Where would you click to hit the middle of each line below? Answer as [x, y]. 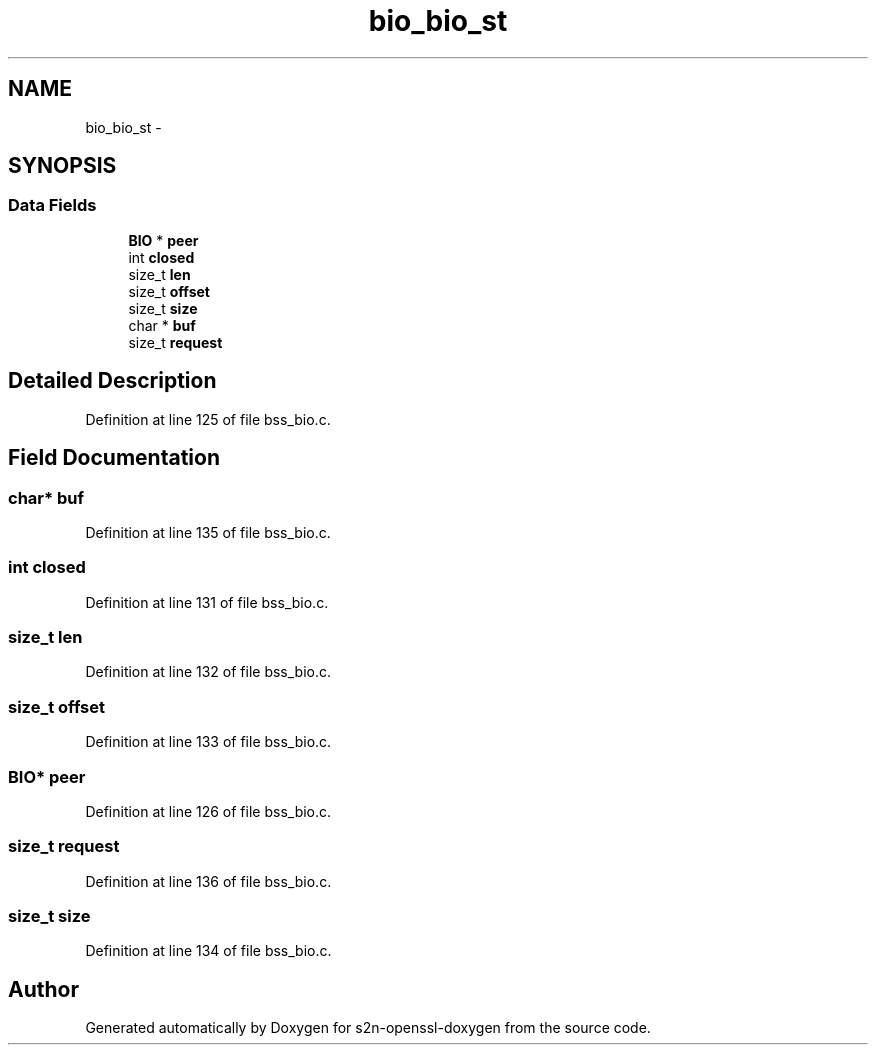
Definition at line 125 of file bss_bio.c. [208, 419]
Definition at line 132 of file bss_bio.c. [208, 672]
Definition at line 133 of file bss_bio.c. [208, 742]
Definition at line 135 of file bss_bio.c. [208, 532]
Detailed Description [112, 381]
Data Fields [52, 205]
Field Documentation [114, 458]
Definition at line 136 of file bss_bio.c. [208, 881]
